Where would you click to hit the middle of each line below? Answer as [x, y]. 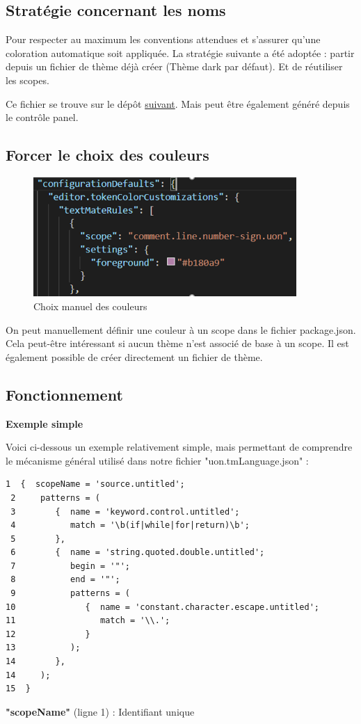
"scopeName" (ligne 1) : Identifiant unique [100, 711]
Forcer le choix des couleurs [107, 155]
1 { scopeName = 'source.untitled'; [95, 484]
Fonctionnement [64, 394]
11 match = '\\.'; [88, 621]
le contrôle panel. [42, 117]
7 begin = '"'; [70, 566]
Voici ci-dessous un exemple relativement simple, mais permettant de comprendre [179, 447]
